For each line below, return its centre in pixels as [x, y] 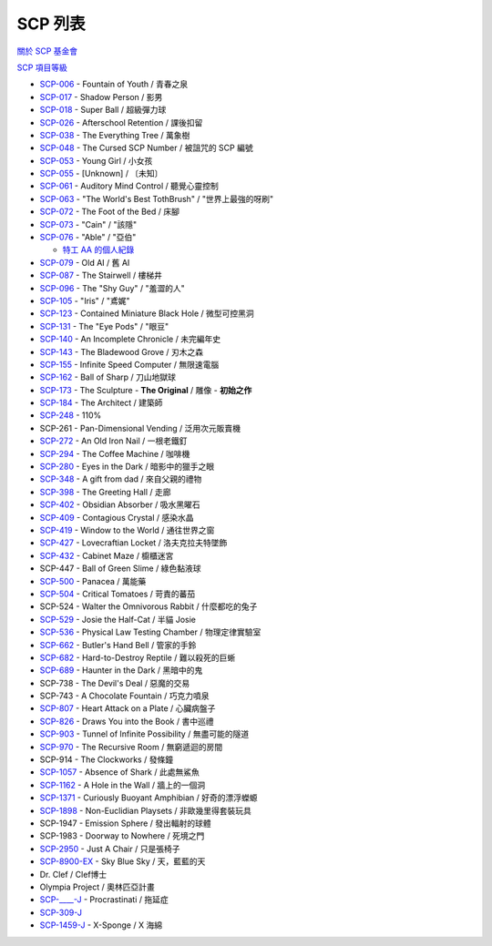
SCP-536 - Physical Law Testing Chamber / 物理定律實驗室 [150, 632]
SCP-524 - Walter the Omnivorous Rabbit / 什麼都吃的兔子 [149, 606]
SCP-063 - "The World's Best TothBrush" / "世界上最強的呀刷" [157, 198]
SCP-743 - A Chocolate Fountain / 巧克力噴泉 [124, 696]
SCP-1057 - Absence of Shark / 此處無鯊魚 [119, 772]
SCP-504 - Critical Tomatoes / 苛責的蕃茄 [118, 594]
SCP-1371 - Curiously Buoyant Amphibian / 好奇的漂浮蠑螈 [149, 798]
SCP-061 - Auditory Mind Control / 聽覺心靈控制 [129, 186]
